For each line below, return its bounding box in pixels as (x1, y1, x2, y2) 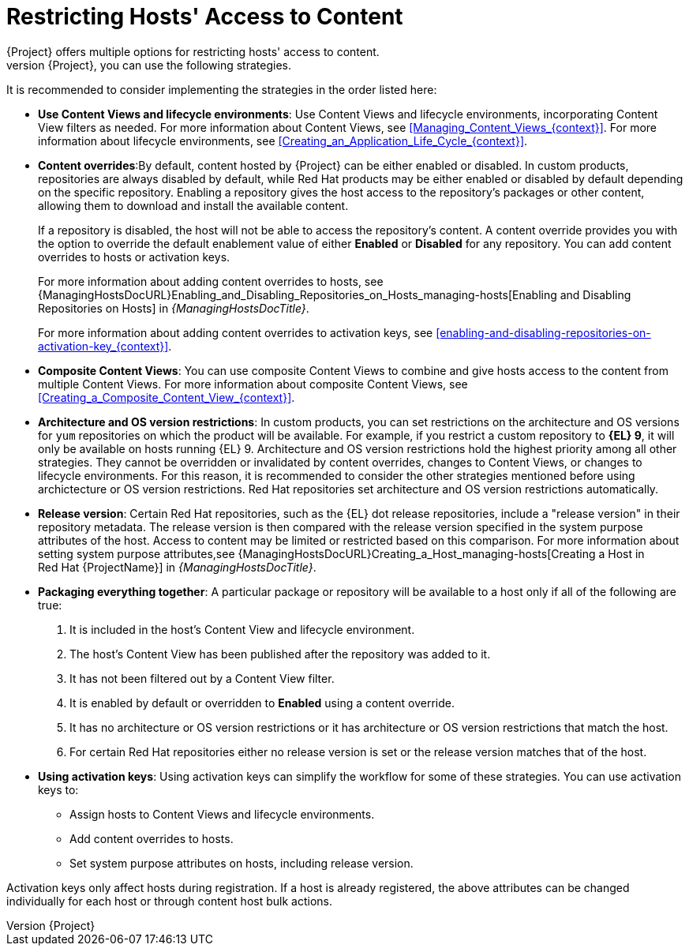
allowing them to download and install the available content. (38, 198, 349, 212)
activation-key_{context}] (38, 339, 169, 353)
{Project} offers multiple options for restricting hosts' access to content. (6, 44, 380, 58)
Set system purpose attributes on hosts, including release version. (69, 856, 414, 870)
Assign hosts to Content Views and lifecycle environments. (69, 807, 375, 821)
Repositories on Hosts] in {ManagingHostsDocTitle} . (38, 301, 309, 315)
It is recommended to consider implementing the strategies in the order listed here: (6, 82, 437, 96)
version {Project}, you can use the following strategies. (6, 58, 291, 72)
